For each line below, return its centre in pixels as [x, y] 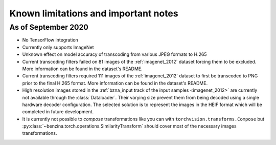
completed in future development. [58, 112]
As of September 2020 [49, 27]
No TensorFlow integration [50, 40]
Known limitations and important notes [94, 13]
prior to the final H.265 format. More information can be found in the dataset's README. [115, 83]
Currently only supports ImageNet [58, 47]
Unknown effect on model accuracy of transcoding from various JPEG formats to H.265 [114, 54]
